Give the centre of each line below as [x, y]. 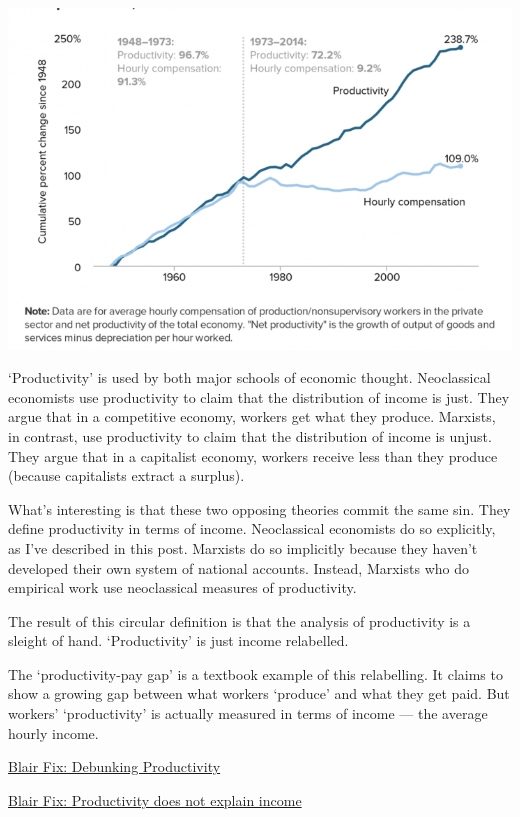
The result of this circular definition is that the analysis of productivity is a [239, 620]
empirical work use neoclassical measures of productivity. [182, 587]
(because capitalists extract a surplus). [126, 475]
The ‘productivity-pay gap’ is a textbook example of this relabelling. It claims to [255, 673]
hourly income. [53, 732]
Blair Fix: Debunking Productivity [114, 766]
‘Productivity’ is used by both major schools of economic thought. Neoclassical [249, 377]
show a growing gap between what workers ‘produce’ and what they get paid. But [259, 693]
